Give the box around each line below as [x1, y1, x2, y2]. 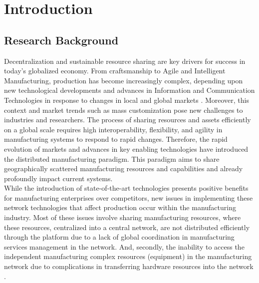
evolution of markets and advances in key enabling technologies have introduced [4, 143, 249, 154]
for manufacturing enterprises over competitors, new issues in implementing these [4, 192, 253, 203]
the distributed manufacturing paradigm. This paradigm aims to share [4, 153, 220, 164]
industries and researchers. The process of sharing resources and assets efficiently [4, 114, 251, 125]
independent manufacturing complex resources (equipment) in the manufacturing [4, 251, 252, 262]
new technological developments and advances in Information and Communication [4, 85, 255, 95]
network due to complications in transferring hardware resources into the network [4, 261, 254, 272]
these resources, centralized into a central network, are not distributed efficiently [4, 222, 250, 232]
